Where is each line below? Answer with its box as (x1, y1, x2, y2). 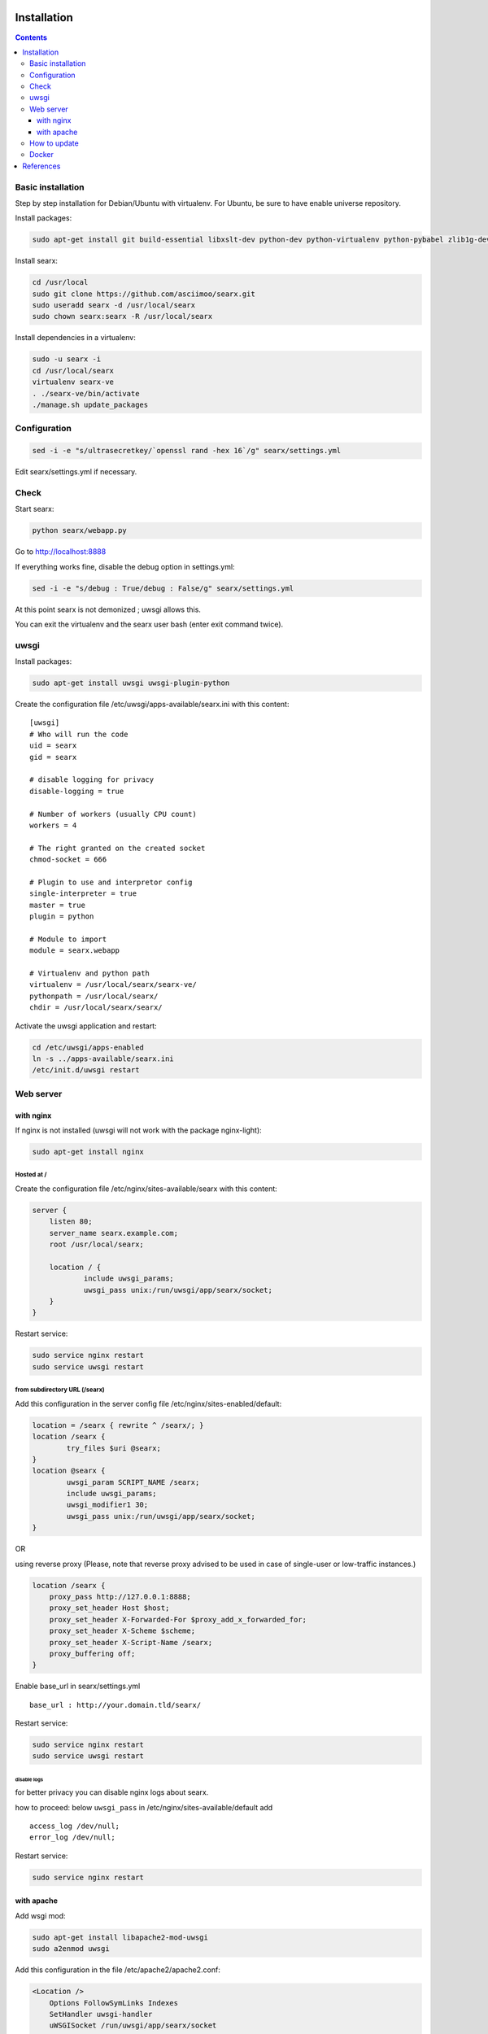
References (22, 161, 61, 171)
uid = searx (29, 741, 77, 750)
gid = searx (29, 753, 77, 762)
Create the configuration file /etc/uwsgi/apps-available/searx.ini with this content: (15, 700, 290, 709)
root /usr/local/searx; (49, 1240, 144, 1249)
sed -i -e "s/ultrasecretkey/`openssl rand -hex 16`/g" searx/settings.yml (32, 446, 342, 456)
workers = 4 (29, 821, 77, 830)
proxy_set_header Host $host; (49, 1604, 170, 1613)
